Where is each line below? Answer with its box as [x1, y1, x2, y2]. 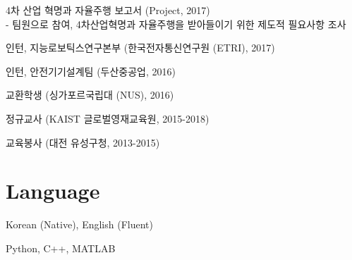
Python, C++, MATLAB [6, 240, 116, 255]
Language [6, 176, 100, 205]
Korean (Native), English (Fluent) [6, 217, 153, 232]
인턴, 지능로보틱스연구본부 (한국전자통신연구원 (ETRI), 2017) [6, 40, 275, 55]
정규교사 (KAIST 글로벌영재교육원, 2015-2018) [6, 111, 210, 125]
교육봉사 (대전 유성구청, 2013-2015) [6, 135, 160, 149]
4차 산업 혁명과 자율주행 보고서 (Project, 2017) [6, 3, 210, 17]
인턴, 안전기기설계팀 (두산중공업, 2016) [6, 63, 176, 78]
